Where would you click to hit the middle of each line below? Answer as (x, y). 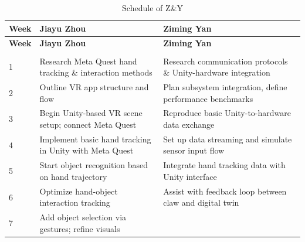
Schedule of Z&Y (152, 8)
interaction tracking (75, 202)
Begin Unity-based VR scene (91, 113)
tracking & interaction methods (96, 72)
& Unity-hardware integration (217, 72)
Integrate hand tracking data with (224, 165)
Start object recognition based (94, 165)
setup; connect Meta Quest (88, 124)
